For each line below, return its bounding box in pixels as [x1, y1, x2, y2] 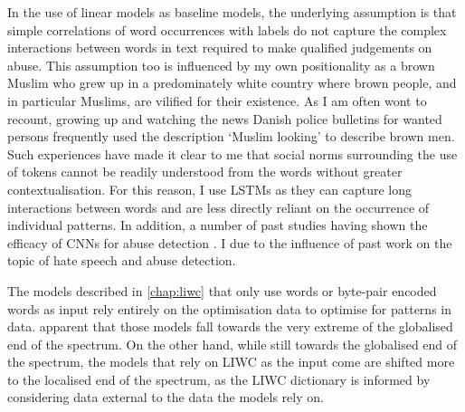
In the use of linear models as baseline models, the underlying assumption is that [7, 3, 457, 21]
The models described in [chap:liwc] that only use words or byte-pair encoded [7, 281, 437, 300]
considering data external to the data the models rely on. [7, 388, 324, 407]
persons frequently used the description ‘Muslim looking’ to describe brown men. [7, 127, 455, 146]
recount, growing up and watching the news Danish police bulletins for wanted [7, 109, 442, 128]
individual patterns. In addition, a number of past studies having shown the [7, 216, 428, 235]
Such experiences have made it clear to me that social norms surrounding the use [7, 144, 458, 163]
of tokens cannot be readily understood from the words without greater [7, 162, 403, 181]
